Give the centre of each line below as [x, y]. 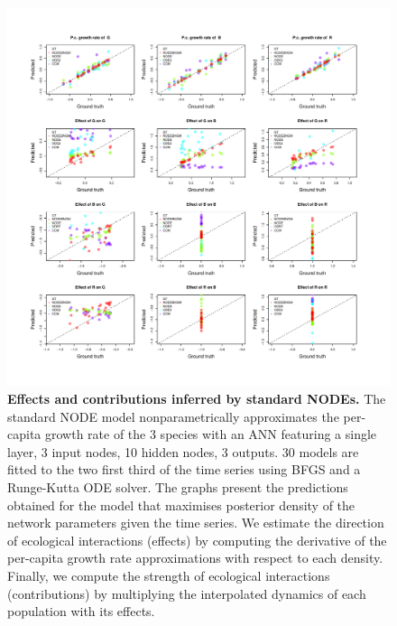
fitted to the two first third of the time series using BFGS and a [184, 469]
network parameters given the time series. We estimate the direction [196, 523]
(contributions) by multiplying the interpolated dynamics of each [187, 593]
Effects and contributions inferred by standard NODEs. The [197, 399]
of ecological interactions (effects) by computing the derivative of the [197, 540]
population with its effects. [81, 611]
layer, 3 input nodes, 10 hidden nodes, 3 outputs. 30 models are [183, 451]
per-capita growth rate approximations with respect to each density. [195, 558]
